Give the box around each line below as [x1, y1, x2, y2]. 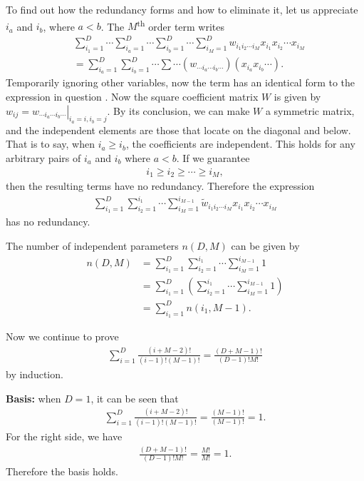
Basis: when [6, 390, 61, 405]
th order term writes [137, 16, 225, 34]
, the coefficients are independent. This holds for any [125, 136, 355, 151]
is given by [274, 88, 321, 103]
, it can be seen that [90, 390, 179, 405]
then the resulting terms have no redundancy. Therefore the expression [6, 178, 315, 193]
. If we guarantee [176, 150, 250, 165]
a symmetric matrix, [265, 103, 355, 118]
